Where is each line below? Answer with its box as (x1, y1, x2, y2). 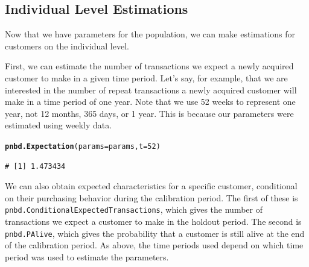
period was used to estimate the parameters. (5, 250, 169, 263)
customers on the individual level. (5, 39, 129, 52)
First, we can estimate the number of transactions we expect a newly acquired (5, 60, 294, 72)
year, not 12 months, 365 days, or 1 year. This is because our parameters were (5, 107, 294, 119)
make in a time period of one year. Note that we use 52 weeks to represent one (5, 95, 296, 108)
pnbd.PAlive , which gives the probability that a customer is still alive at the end (5, 227, 305, 239)
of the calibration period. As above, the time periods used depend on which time (5, 239, 304, 251)
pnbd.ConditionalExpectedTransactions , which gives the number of (5, 203, 263, 216)
